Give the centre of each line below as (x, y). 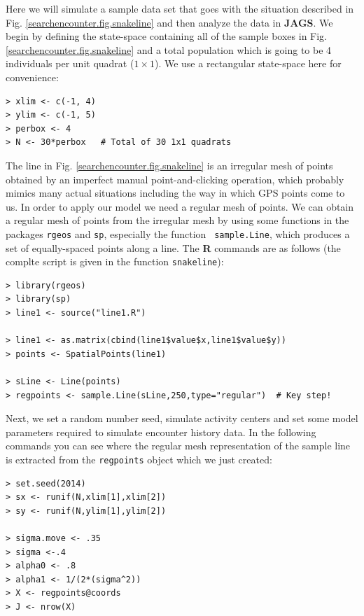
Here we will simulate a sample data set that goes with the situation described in (180, 8)
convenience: (32, 77)
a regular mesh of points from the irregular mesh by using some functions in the (177, 220)
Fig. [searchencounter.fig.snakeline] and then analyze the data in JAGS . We (169, 22)
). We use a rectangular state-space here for (248, 63)
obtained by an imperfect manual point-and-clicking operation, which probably (175, 179)
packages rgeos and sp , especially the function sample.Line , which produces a (178, 233)
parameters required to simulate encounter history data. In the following (161, 432)
